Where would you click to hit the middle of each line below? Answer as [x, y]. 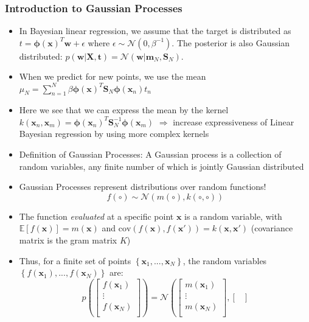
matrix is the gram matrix [68, 240]
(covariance [272, 228]
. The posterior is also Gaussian [231, 42]
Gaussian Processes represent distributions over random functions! [143, 187]
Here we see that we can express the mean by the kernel [124, 110]
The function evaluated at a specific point [96, 216]
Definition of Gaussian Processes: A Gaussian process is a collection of [150, 154]
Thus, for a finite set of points [75, 260]
